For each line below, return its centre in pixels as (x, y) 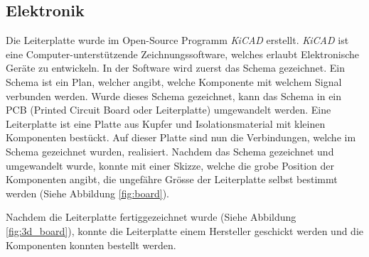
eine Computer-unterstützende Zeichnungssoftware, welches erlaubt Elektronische (182, 54)
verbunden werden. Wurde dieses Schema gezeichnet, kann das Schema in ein (174, 95)
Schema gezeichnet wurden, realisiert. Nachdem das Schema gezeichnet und (170, 151)
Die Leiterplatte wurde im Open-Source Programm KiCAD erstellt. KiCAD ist (177, 40)
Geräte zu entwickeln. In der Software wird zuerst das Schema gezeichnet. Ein (175, 68)
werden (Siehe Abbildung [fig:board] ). (87, 193)
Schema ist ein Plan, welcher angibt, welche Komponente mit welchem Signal (174, 81)
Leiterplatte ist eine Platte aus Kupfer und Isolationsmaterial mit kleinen (166, 123)
